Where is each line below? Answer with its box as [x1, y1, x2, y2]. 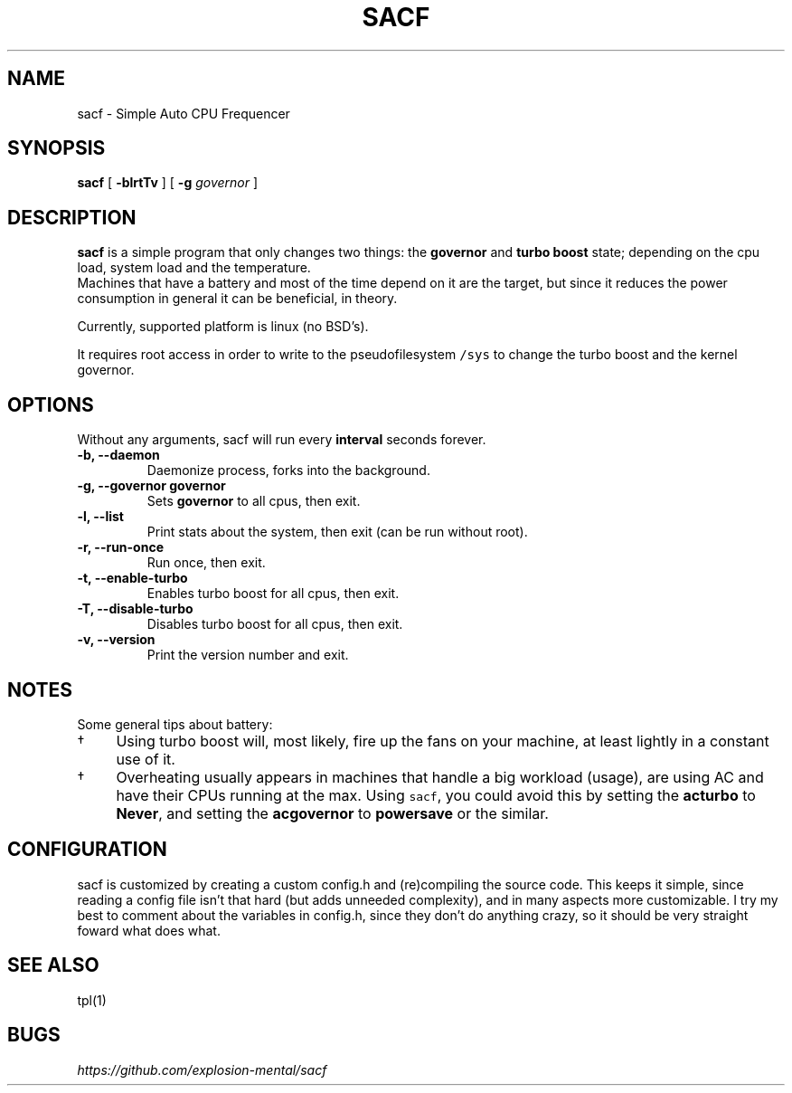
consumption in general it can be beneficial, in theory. [77, 290, 398, 307]
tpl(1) [77, 992, 107, 1008]
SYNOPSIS [7, 137, 106, 160]
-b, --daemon [77, 447, 160, 463]
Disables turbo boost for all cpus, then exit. [146, 616, 403, 632]
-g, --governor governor [77, 478, 226, 494]
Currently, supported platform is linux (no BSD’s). [77, 318, 369, 335]
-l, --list [77, 508, 124, 525]
